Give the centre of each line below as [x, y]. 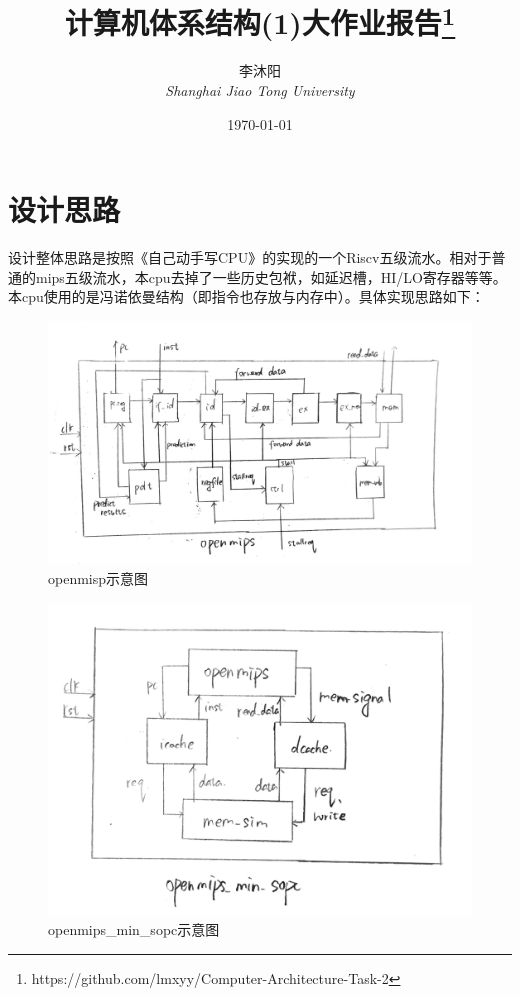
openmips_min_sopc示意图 [134, 929]
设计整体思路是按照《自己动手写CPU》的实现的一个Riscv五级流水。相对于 [250, 257]
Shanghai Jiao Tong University [260, 90]
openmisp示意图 [98, 578]
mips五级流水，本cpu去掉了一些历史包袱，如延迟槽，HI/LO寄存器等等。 [271, 276]
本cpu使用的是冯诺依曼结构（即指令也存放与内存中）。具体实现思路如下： [246, 296]
